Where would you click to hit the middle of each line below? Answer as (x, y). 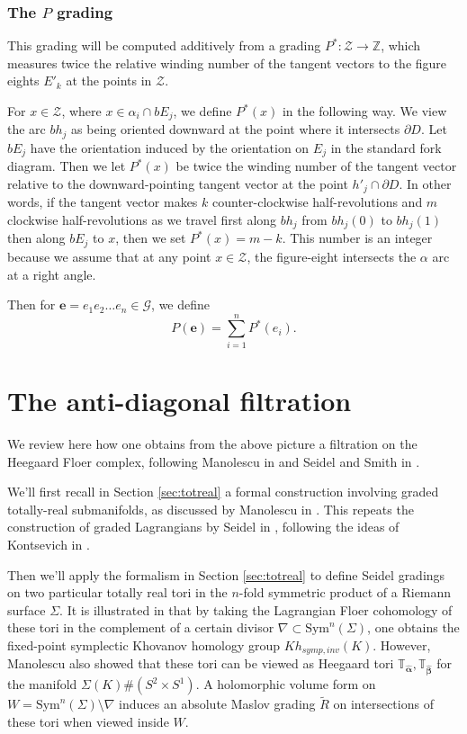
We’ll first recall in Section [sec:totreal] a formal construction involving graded (223, 492)
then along (36, 238)
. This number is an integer (357, 238)
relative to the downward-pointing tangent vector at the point (178, 183)
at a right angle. (52, 274)
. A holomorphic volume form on (286, 684)
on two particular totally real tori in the (117, 592)
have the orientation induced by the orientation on (170, 147)
